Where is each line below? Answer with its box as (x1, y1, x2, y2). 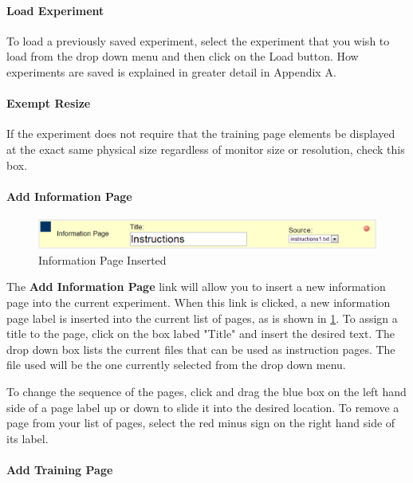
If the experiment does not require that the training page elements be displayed (6, 125, 395, 142)
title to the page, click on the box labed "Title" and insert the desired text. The (6, 325, 395, 342)
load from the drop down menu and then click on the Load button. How (6, 48, 359, 65)
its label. (6, 430, 49, 446)
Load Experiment (6, 2, 104, 18)
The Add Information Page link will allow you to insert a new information (6, 278, 386, 295)
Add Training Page (6, 461, 113, 477)
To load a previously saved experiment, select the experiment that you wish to (6, 32, 390, 49)
